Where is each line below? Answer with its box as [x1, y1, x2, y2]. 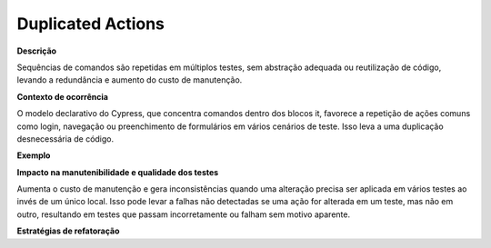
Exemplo [16, 150, 51, 161]
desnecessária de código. [16, 133, 114, 144]
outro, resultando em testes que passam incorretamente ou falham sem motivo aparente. [16, 209, 350, 220]
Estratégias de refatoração [16, 225, 120, 236]
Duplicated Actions [16, 14, 165, 34]
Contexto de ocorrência [16, 91, 109, 102]
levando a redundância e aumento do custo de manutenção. [16, 74, 243, 85]
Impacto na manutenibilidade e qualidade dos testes [16, 166, 219, 177]
